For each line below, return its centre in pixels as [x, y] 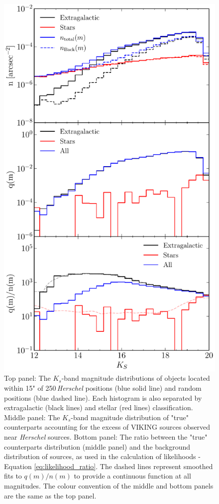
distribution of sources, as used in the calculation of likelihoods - [102, 456]
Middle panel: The [32, 417]
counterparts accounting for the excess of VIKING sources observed [107, 427]
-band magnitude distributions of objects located [136, 378]
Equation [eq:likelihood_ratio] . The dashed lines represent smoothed [109, 466]
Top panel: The [27, 378]
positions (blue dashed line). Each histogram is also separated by [103, 397]
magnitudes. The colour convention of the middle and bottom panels [109, 486]
